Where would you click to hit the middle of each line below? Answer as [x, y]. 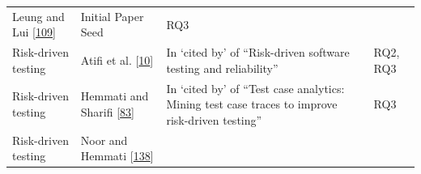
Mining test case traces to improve [252, 104]
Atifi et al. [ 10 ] [117, 59]
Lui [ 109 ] [34, 32]
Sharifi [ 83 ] [107, 112]
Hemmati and [115, 96]
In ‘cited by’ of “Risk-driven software [258, 52]
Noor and [104, 140]
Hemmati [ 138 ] [117, 156]
